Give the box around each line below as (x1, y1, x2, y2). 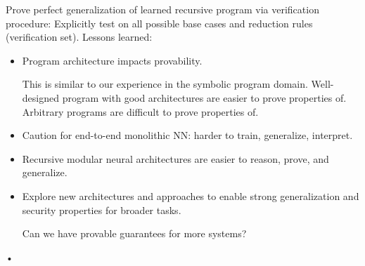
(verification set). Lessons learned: (6, 29, 153, 44)
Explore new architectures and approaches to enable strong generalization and (22, 188, 359, 203)
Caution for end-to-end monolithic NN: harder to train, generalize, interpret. (22, 128, 353, 142)
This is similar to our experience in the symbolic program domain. (22, 77, 308, 91)
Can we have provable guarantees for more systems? (22, 226, 247, 241)
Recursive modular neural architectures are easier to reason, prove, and (22, 151, 329, 166)
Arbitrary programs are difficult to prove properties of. (22, 104, 259, 119)
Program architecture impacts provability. (22, 53, 203, 67)
